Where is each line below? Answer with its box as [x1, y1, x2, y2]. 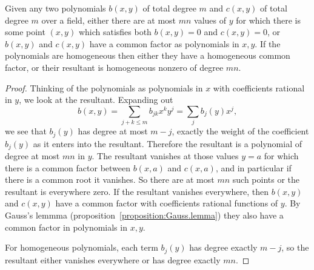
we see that [5, 125, 47, 137]
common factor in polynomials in [5, 220, 127, 233]
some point [5, 25, 45, 38]
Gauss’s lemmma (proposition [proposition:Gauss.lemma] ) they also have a [5, 209, 284, 222]
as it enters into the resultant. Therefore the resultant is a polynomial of [33, 137, 302, 150]
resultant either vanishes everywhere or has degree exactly [5, 253, 221, 266]
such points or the [232, 173, 300, 186]
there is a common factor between [5, 161, 131, 174]
